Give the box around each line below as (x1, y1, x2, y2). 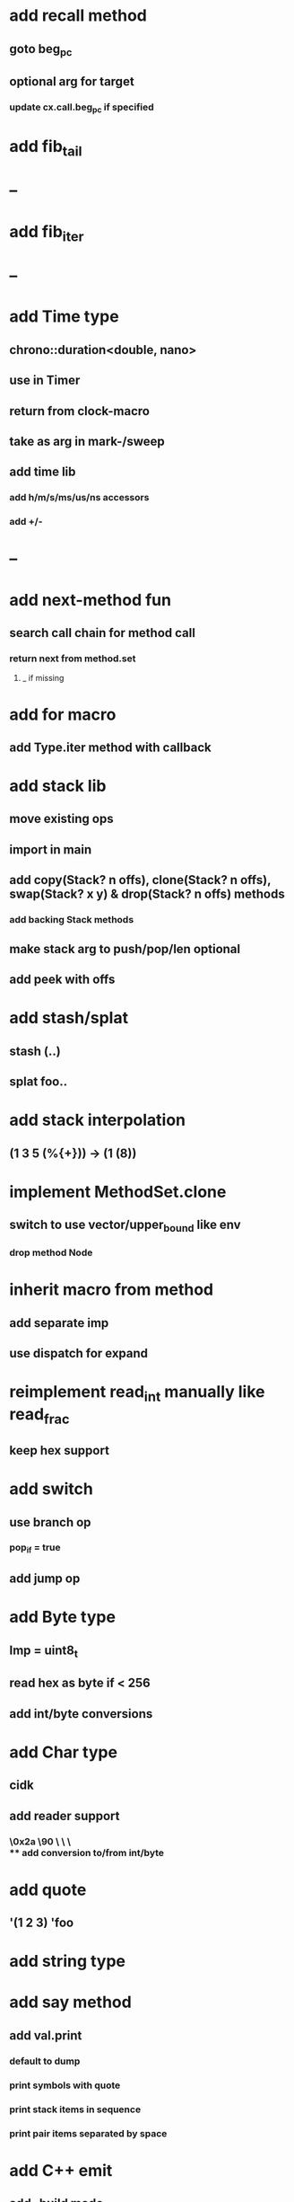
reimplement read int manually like (9, 1382, 265, 1405)
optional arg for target (9, 74, 134, 90)
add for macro (9, 704, 117, 724)
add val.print (9, 2028, 82, 2043)
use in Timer (9, 373, 81, 388)
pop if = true (9, 1542, 61, 1555)
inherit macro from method (9, 1279, 213, 1300)
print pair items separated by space (9, 2127, 168, 2139)
